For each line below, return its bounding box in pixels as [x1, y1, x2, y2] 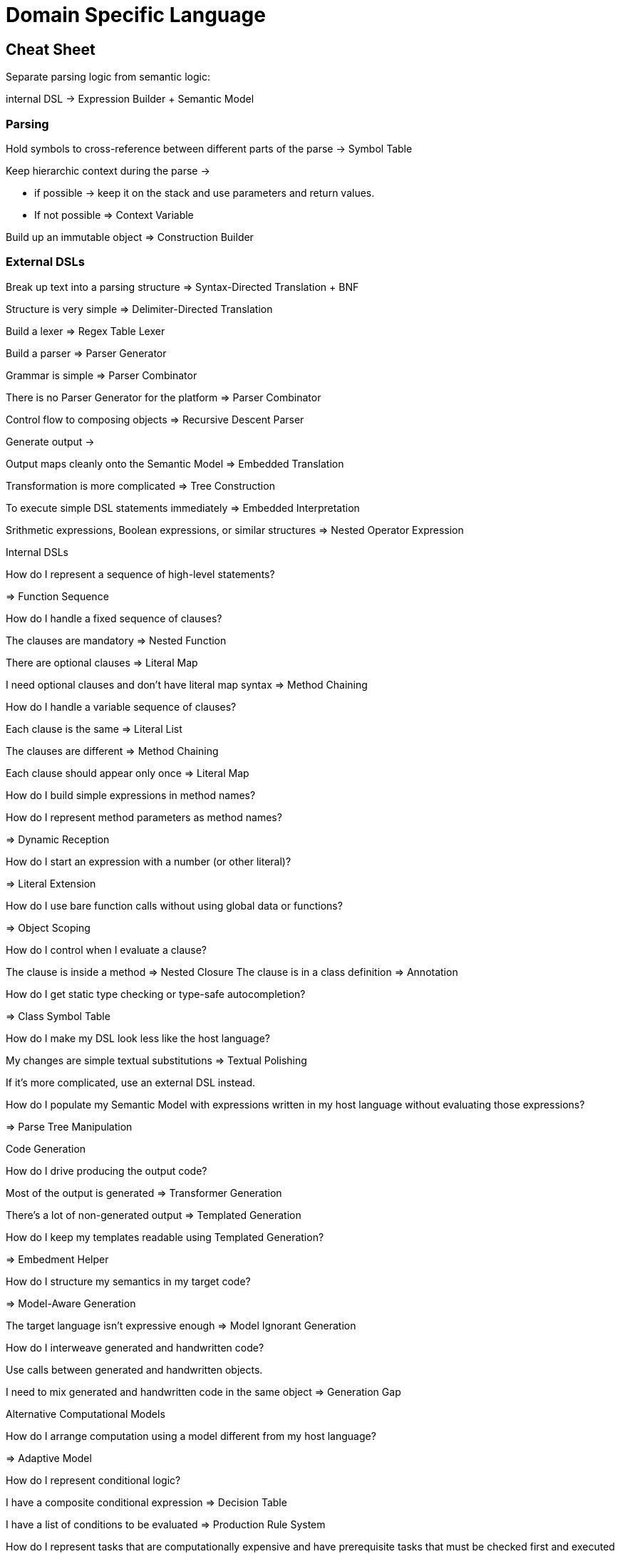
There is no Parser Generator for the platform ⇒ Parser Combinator [6, 391, 321, 403]
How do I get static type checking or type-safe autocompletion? [6, 987, 306, 1000]
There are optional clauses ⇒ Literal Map [6, 656, 198, 669]
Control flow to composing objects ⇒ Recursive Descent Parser [6, 413, 304, 426]
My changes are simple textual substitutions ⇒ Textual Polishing [6, 1054, 307, 1066]
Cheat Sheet [6, 40, 95, 58]
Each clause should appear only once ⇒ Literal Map [6, 766, 249, 779]
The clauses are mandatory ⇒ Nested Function [6, 634, 227, 647]
